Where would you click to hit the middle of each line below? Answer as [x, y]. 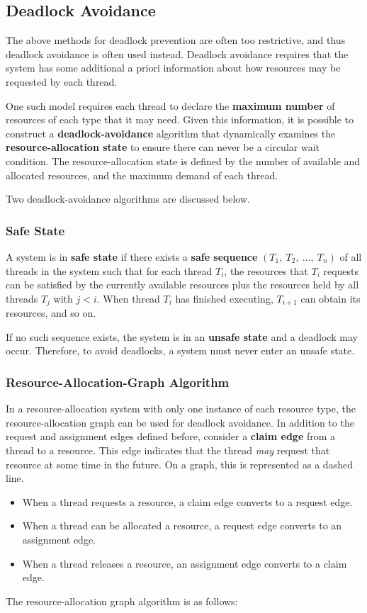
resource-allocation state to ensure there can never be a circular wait [163, 147]
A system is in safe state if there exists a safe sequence [132, 256]
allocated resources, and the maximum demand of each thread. [142, 175]
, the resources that [266, 270]
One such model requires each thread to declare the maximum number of [170, 105]
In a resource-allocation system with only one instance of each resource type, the [181, 409]
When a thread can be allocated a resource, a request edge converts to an [182, 525]
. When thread [128, 298]
